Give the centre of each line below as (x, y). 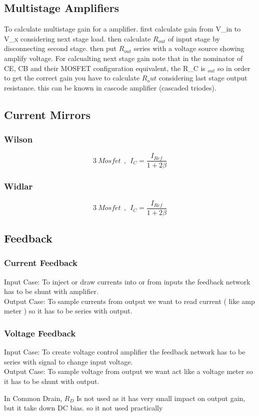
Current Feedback (41, 263)
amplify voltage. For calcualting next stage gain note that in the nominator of (123, 58)
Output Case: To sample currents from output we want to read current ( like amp (129, 301)
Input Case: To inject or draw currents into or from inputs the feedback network (127, 281)
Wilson (18, 139)
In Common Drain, (33, 398)
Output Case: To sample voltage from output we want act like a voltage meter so (128, 371)
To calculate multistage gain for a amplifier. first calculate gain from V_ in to (122, 29)
